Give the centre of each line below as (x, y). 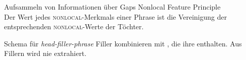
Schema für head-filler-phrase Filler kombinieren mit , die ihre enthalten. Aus (123, 43)
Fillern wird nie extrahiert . (45, 53)
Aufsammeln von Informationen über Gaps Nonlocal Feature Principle (112, 7)
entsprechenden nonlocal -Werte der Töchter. (74, 26)
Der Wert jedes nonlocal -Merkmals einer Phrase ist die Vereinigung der (115, 16)
